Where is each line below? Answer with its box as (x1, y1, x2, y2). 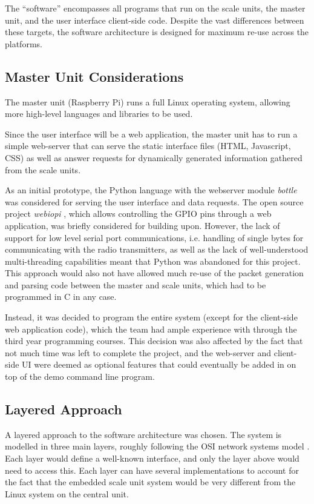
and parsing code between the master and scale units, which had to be (5, 278, 266, 291)
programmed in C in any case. (5, 290, 117, 303)
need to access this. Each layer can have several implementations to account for (5, 463, 299, 476)
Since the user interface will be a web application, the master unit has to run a (5, 127, 298, 140)
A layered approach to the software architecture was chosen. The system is (5, 428, 282, 440)
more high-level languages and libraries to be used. (5, 107, 193, 120)
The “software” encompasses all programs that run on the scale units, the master (5, 2, 306, 14)
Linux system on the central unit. (5, 487, 129, 500)
